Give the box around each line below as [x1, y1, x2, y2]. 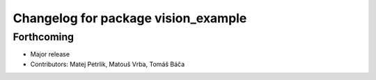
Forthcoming [13, 31, 75, 43]
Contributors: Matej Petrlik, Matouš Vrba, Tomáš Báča [30, 60, 185, 68]
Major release [30, 50, 70, 58]
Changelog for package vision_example [13, 10, 247, 26]
